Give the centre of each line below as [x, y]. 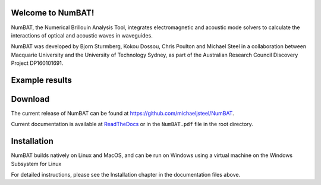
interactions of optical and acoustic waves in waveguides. [82, 35]
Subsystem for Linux [36, 164]
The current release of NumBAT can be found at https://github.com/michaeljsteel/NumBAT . [122, 113]
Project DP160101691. [37, 63]
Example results [42, 80]
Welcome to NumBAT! [53, 13]
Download [30, 99]
